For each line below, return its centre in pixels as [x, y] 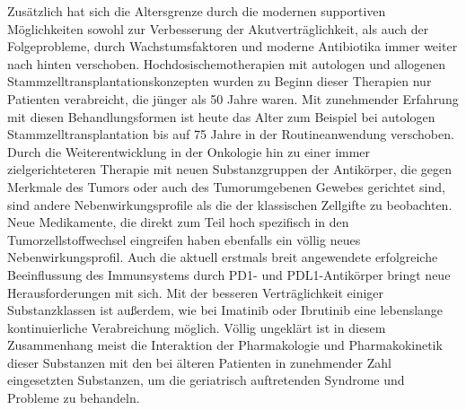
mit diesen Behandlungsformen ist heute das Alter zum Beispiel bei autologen [221, 116]
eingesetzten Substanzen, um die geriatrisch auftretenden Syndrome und [206, 380]
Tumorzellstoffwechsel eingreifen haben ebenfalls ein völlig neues [184, 239]
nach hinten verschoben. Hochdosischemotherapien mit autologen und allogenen [226, 63]
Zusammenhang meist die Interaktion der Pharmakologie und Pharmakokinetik [225, 345]
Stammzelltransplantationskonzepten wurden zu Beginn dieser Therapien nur [220, 81]
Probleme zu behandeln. [74, 398]
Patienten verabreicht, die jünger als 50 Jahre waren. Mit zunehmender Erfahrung [233, 98]
